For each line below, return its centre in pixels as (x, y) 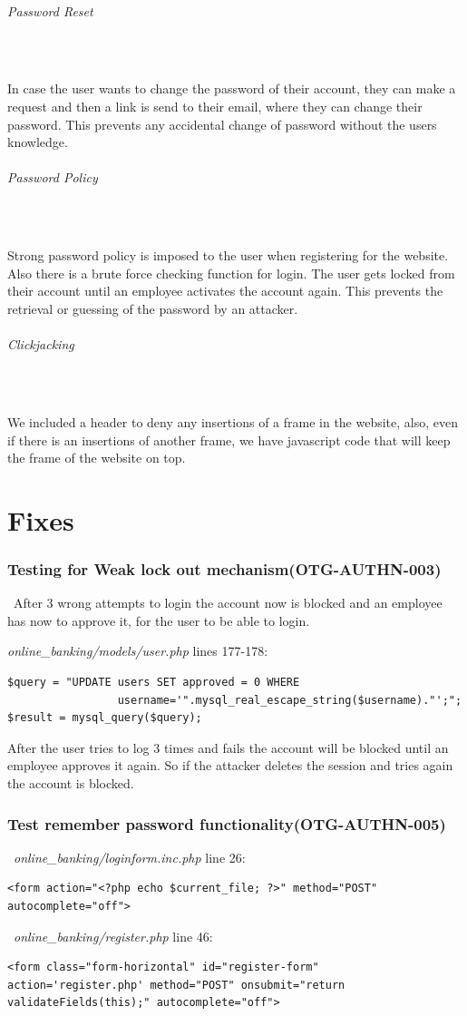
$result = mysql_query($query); (105, 718)
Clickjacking (41, 344)
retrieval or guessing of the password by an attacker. (153, 308)
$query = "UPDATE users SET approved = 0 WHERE (154, 683)
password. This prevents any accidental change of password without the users (222, 124)
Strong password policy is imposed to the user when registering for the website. (228, 255)
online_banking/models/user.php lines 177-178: (138, 651)
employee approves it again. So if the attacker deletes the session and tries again (230, 765)
